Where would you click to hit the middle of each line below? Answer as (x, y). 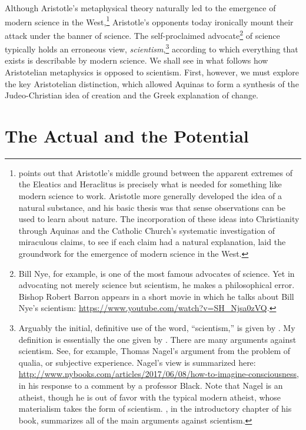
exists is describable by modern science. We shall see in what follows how (137, 60)
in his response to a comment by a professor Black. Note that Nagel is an (151, 385)
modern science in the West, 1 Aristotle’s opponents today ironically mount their (149, 21)
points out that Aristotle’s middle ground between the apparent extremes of (155, 172)
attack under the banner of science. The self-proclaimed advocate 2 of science (142, 34)
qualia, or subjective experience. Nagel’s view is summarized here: (137, 362)
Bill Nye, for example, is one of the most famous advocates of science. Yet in (157, 273)
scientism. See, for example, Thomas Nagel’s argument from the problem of (154, 351)
